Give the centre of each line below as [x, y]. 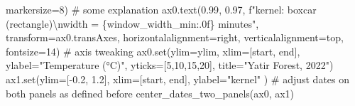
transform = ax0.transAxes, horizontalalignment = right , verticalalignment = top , [175, 37]
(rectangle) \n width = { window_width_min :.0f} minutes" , [132, 23]
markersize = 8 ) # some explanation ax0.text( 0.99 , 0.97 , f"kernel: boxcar [161, 9]
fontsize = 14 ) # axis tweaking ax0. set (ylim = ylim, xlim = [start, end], [153, 51]
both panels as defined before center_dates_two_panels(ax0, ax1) [150, 93]
